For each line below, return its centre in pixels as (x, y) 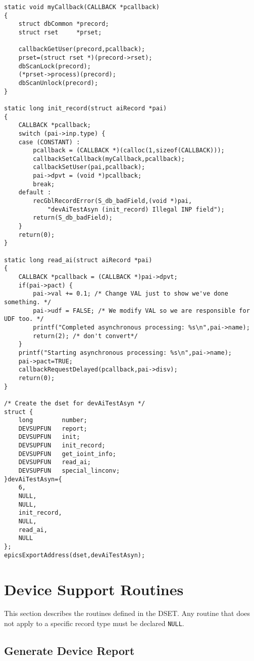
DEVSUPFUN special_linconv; (69, 471)
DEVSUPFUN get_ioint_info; (67, 454)
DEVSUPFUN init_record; (62, 446)
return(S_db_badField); (73, 218)
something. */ (28, 302)
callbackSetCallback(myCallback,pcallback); (109, 159)
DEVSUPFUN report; (53, 428)
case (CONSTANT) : (49, 142)
